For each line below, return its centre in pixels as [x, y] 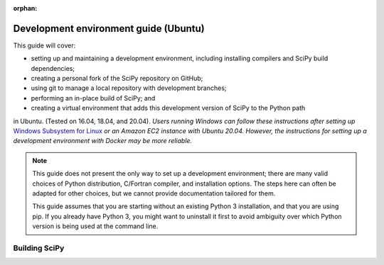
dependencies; [53, 68]
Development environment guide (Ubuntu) [109, 28]
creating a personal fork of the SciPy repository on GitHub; [117, 79]
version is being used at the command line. [95, 226]
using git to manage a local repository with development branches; [129, 88]
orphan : [25, 8]
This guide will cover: [44, 45]
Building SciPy [39, 248]
